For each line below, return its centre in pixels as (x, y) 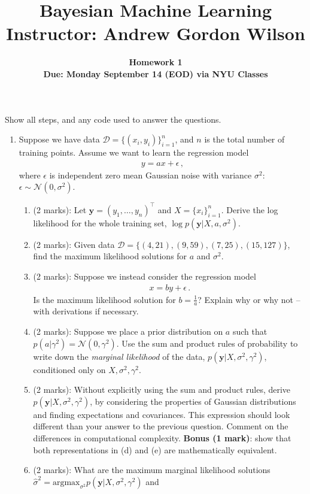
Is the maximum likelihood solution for (104, 299)
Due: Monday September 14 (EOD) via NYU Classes (156, 73)
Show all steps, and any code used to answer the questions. (113, 119)
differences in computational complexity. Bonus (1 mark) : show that (162, 438)
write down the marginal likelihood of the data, (119, 356)
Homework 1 (156, 62)
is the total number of (244, 139)
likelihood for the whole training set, (100, 222)
